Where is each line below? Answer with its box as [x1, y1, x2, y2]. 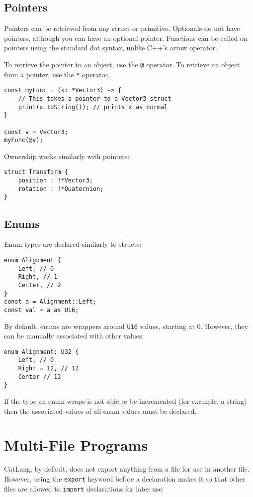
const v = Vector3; [4, 128, 68, 136]
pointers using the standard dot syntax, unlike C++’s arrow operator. [4, 42, 217, 53]
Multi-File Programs [4, 435, 148, 455]
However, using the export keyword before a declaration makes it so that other [4, 473, 246, 484]
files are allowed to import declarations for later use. [4, 483, 164, 494]
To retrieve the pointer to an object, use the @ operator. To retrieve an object [4, 59, 240, 69]
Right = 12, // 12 [18, 365, 79, 372]
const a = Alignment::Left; [4, 298, 97, 306]
